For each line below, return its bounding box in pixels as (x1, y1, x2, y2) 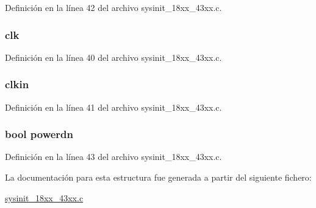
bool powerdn (5, 127, 74, 142)
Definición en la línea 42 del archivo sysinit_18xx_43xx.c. (5, 1, 222, 13)
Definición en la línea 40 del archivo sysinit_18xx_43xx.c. (5, 50, 222, 63)
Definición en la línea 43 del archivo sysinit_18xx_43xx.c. (5, 150, 222, 163)
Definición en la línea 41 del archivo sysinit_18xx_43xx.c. (5, 100, 222, 113)
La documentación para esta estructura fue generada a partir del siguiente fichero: (5, 171, 312, 184)
